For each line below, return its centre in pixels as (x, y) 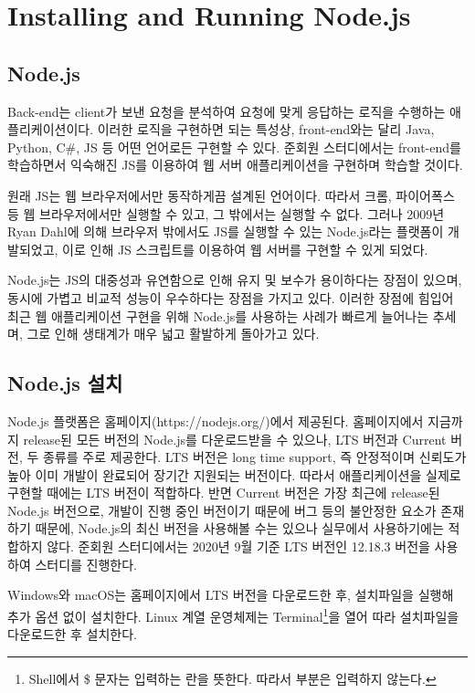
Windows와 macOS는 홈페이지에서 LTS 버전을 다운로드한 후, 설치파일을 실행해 (231, 595)
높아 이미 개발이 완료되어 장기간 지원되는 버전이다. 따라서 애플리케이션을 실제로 (234, 474)
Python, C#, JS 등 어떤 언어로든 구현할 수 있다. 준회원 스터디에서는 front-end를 (234, 147)
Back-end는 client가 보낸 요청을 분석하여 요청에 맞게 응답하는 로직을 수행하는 (227, 111)
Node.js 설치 (65, 383)
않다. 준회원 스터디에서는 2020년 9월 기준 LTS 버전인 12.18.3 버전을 (238, 546)
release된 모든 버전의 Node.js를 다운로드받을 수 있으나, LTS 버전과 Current (235, 439)
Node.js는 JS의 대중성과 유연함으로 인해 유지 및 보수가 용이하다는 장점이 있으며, (235, 280)
